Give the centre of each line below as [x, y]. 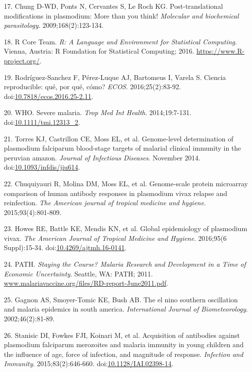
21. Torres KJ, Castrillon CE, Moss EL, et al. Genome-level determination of [119, 138]
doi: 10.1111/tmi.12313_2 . [42, 122]
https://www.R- [220, 51]
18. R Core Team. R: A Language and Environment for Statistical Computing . [120, 41]
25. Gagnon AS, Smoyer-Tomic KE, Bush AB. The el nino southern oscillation [121, 299]
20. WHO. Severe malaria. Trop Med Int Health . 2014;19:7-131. [98, 112]
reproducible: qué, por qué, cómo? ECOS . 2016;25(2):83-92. [92, 87]
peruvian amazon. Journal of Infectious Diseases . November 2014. [102, 157]
